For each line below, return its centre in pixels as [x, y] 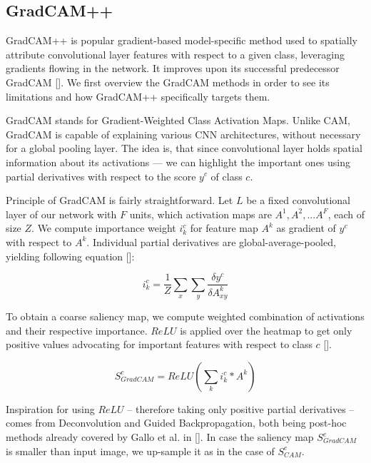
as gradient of [306, 228]
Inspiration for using [50, 408]
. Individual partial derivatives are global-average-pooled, [211, 241]
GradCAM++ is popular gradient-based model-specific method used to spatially [182, 40]
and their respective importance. [77, 330]
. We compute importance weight [104, 228]
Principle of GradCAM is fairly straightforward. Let [120, 200]
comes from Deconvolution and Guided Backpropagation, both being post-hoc [176, 423]
